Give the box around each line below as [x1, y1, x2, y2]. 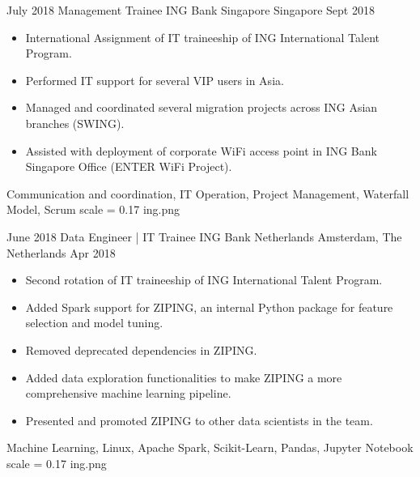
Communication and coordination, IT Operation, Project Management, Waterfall [6, 185, 409, 202]
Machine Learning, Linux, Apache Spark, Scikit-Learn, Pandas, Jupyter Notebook [6, 439, 414, 456]
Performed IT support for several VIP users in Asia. [25, 71, 284, 88]
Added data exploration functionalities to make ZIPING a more [25, 368, 342, 385]
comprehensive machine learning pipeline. [25, 385, 231, 402]
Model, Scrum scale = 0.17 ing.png [6, 201, 180, 218]
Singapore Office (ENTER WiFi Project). [25, 158, 232, 175]
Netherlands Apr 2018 [6, 244, 116, 261]
